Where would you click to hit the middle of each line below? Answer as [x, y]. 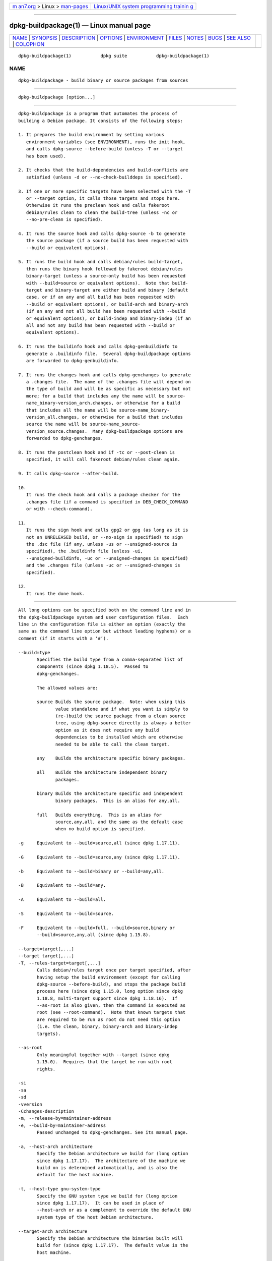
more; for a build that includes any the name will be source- [106, 396]
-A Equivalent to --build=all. [62, 900]
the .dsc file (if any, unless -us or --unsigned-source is [102, 544]
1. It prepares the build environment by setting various [91, 135]
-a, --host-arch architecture [56, 1147]
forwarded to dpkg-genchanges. [64, 438]
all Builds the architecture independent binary [102, 772]
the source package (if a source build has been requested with [107, 241]
